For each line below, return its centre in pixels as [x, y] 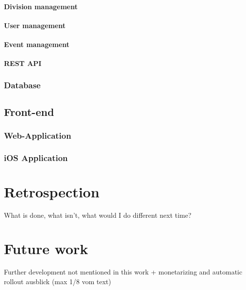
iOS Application [36, 158]
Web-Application [38, 136]
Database [22, 85]
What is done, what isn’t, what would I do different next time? [98, 215]
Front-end [29, 111]
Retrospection [52, 192]
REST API [23, 63]
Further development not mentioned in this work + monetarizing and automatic [123, 271]
